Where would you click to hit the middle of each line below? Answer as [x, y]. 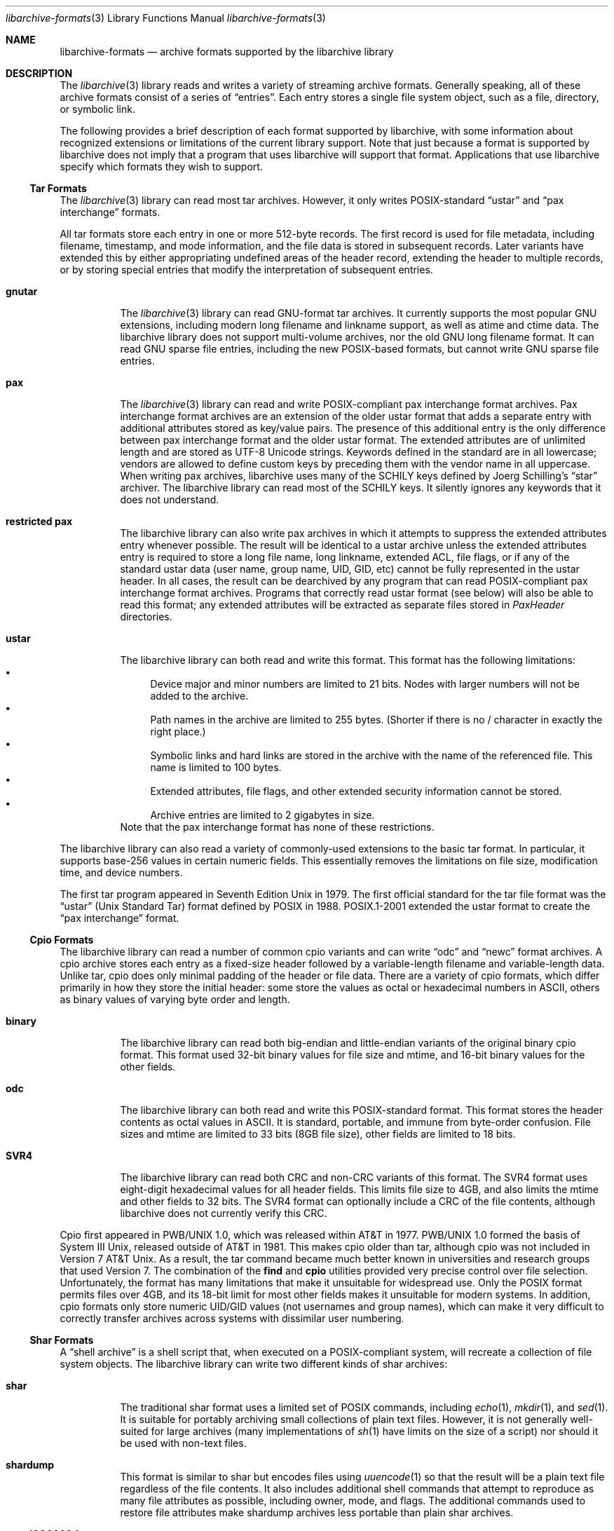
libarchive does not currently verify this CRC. [224, 1213]
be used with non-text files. [183, 1443]
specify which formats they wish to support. [161, 166]
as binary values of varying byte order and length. [175, 999]
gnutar [22, 291]
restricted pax [39, 521]
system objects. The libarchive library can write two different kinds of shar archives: [254, 1364]
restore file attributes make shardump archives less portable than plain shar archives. [317, 1512]
